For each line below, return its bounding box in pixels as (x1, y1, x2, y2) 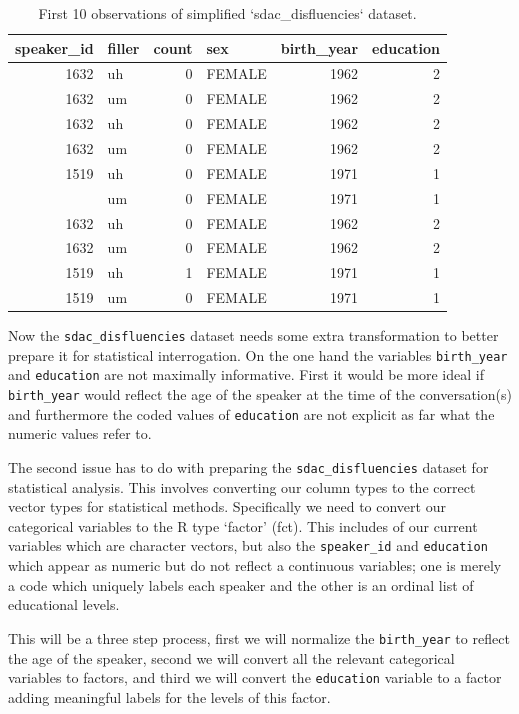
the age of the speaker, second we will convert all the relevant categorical (8, 647, 455, 668)
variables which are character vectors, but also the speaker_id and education (8, 535, 488, 556)
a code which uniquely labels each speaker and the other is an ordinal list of (8, 574, 474, 595)
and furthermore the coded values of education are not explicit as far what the (8, 403, 495, 424)
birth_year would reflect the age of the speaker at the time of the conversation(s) (8, 384, 512, 405)
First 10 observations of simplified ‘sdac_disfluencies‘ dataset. (38, 3, 417, 23)
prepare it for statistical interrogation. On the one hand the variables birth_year (8, 344, 508, 365)
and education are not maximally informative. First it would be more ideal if (8, 364, 484, 385)
